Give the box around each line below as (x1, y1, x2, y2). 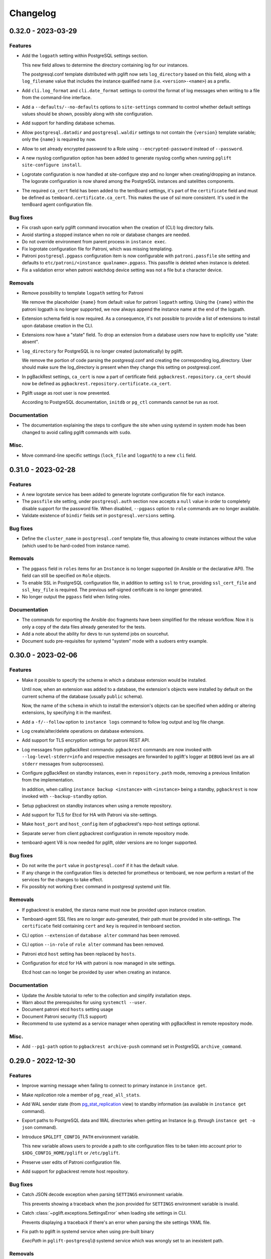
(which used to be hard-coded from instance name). (22, 542, 130, 548)
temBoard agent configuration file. (22, 201, 93, 207)
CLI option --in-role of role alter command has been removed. (22, 942, 165, 948)
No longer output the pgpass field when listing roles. (22, 594, 131, 600)
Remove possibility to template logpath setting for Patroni (22, 290, 144, 296)
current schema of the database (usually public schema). (22, 693, 144, 700)
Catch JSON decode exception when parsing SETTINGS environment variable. (22, 1192, 184, 1198)
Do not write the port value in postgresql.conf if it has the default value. (22, 863, 179, 869)
